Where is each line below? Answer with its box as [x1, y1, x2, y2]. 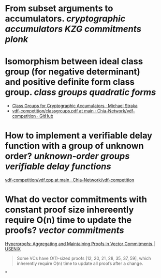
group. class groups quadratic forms [5, 87, 156, 98]
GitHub [39, 113, 54, 119]
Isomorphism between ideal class [5, 56, 143, 67]
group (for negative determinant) [5, 66, 140, 77]
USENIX [5, 246, 21, 252]
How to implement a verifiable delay [5, 130, 152, 141]
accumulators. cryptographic [5, 13, 126, 24]
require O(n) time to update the [5, 215, 132, 226]
